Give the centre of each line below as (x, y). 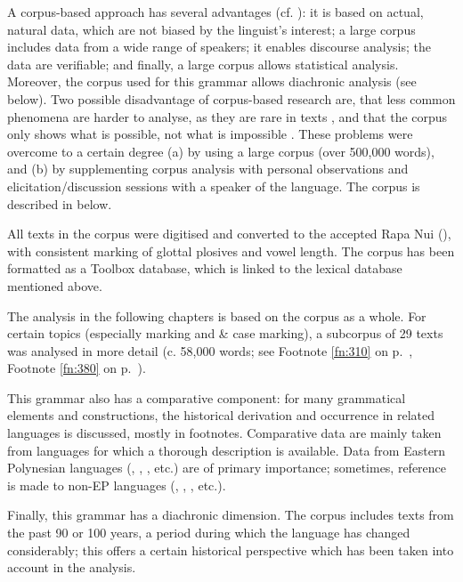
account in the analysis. (72, 567)
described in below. (60, 203)
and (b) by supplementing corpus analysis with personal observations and (208, 169)
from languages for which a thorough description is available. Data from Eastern (227, 450)
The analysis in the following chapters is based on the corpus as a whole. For (217, 315)
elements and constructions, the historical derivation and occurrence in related (221, 415)
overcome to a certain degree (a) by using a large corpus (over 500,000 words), (221, 151)
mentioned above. (55, 285)
